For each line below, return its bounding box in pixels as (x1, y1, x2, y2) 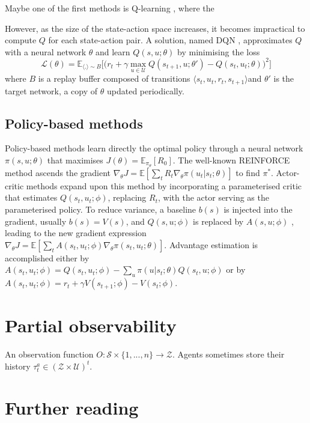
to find (236, 166, 260, 178)
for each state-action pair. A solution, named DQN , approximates (48, 34, 293, 46)
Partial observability (5, 313, 177, 338)
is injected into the (223, 202, 293, 215)
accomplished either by (5, 251, 90, 264)
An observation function (5, 348, 94, 361)
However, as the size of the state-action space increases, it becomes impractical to (5, 22, 305, 34)
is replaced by (193, 215, 244, 227)
